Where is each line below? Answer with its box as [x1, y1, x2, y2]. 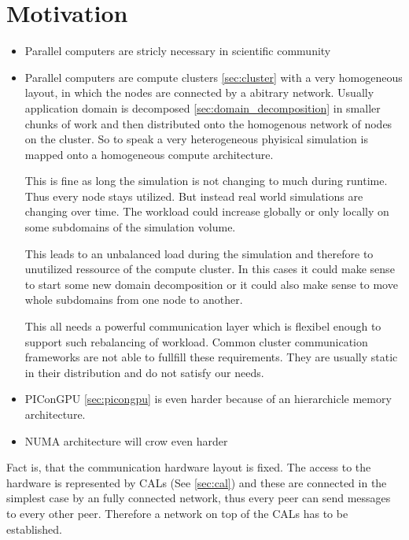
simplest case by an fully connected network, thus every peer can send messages [6, 490, 391, 506]
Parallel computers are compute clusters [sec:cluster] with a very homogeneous [24, 68, 403, 85]
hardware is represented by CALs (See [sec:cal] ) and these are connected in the [6, 474, 387, 490]
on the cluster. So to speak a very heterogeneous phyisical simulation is [24, 131, 368, 147]
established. [6, 520, 62, 537]
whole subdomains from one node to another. [24, 291, 243, 308]
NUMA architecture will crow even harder [24, 432, 228, 449]
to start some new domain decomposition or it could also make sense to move [24, 276, 398, 292]
